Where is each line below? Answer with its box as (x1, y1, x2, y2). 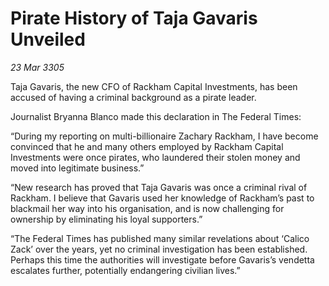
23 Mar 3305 (10, 61, 65, 73)
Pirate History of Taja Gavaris (10, 7, 258, 30)
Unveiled (10, 28, 86, 51)
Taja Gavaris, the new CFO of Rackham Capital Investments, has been (10, 80, 298, 92)
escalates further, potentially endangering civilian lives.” (10, 264, 241, 276)
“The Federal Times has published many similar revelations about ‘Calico (10, 232, 310, 244)
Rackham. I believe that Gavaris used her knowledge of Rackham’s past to (10, 192, 315, 204)
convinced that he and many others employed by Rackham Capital (10, 140, 284, 152)
